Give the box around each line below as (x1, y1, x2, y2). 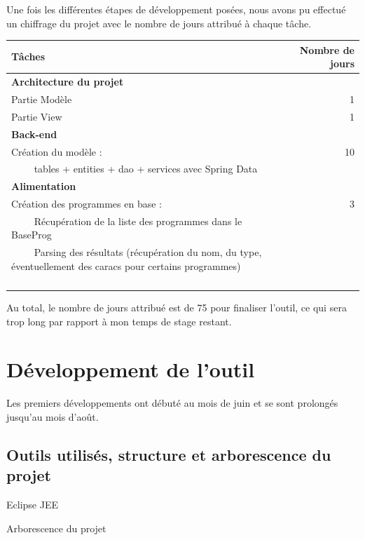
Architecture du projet (11, 74, 124, 89)
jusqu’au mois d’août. (6, 409, 99, 424)
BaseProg (11, 227, 52, 242)
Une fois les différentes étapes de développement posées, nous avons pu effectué (6, 2, 346, 16)
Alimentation (11, 179, 76, 194)
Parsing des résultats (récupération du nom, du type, (34, 245, 262, 259)
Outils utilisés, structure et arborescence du (6, 443, 331, 465)
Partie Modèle (11, 91, 72, 106)
